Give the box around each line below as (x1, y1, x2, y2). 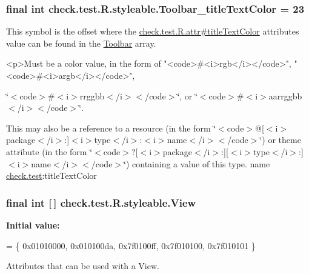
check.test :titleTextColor (6, 169, 97, 182)
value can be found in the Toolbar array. (6, 36, 156, 49)
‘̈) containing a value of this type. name (124, 157, 270, 170)
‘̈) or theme (259, 133, 301, 146)
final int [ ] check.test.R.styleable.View (6, 195, 196, 210)
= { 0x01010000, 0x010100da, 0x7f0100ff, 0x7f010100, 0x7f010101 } (6, 239, 256, 252)
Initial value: (6, 218, 60, 231)
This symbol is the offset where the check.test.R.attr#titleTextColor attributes (6, 25, 299, 38)
